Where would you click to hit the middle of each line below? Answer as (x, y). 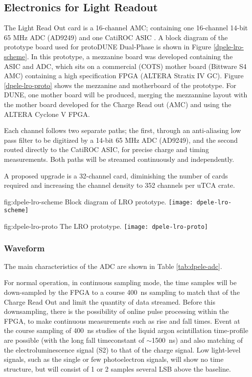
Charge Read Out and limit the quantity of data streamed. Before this (110, 301)
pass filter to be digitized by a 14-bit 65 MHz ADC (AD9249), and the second (121, 140)
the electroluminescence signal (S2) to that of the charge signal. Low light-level (122, 349)
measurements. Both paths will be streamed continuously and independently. (119, 159)
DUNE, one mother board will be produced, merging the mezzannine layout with (126, 95)
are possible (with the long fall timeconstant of (74, 340)
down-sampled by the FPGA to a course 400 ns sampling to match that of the (122, 292)
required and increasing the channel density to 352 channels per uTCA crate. (120, 185)
